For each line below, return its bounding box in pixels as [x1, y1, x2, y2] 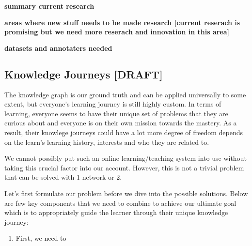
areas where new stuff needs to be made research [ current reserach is [4, 17, 240, 27]
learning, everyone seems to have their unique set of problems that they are [4, 108, 228, 118]
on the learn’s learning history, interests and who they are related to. [4, 137, 209, 147]
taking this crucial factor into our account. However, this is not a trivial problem [4, 162, 244, 172]
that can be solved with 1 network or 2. [4, 172, 122, 182]
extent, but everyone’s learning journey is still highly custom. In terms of [4, 99, 221, 109]
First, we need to [16, 233, 66, 243]
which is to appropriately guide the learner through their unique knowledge [4, 207, 228, 217]
